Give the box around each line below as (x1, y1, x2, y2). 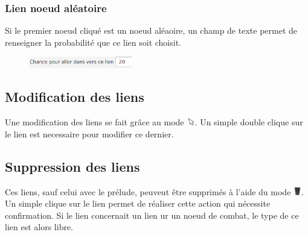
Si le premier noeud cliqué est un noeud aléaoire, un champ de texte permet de (5, 24, 297, 37)
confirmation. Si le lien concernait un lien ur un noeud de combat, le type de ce (5, 208, 299, 221)
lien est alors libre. (5, 221, 74, 233)
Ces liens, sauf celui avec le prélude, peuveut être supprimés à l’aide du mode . (5, 185, 304, 198)
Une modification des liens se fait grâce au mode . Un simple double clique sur (5, 116, 303, 128)
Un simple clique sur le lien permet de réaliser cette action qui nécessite (5, 197, 271, 210)
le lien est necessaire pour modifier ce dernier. (5, 127, 174, 140)
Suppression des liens (5, 157, 140, 175)
